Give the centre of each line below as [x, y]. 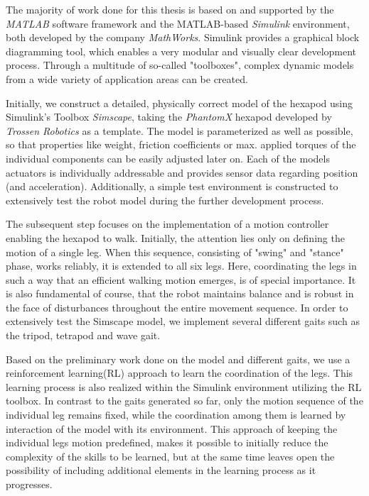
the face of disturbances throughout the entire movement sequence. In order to [177, 307]
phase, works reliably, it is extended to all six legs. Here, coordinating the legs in [181, 266]
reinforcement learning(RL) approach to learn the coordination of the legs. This [180, 373]
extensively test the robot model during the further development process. [165, 200]
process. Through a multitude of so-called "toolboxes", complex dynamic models [180, 65]
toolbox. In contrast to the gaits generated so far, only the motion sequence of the [184, 401]
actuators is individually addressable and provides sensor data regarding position [182, 172]
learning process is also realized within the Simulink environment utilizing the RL [184, 386]
